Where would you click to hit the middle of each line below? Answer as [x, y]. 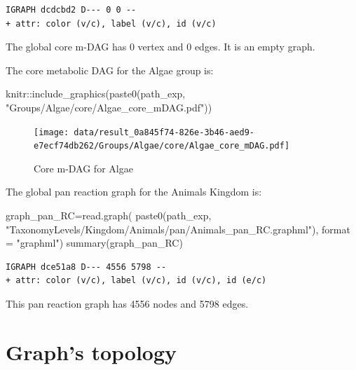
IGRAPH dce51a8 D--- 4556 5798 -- [86, 267]
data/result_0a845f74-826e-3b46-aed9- [164, 132]
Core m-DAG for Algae [83, 168]
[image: [52, 132]
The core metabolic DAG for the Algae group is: [110, 70]
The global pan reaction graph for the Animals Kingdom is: [134, 192]
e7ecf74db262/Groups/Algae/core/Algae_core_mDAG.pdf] [162, 146]
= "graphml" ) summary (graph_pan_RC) [94, 243]
